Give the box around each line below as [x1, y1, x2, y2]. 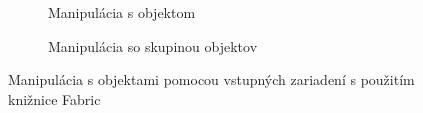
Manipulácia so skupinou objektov [48, 35, 258, 56]
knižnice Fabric [8, 88, 101, 109]
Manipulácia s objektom [48, 2, 196, 22]
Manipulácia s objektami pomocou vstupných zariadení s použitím [8, 69, 415, 90]
